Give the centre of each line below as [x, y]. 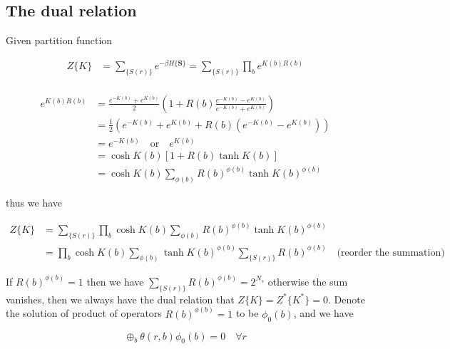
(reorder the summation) [391, 252]
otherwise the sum [308, 281]
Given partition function [59, 40]
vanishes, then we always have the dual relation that [120, 299]
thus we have [34, 203]
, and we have [323, 313]
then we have [115, 281]
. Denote [346, 299]
